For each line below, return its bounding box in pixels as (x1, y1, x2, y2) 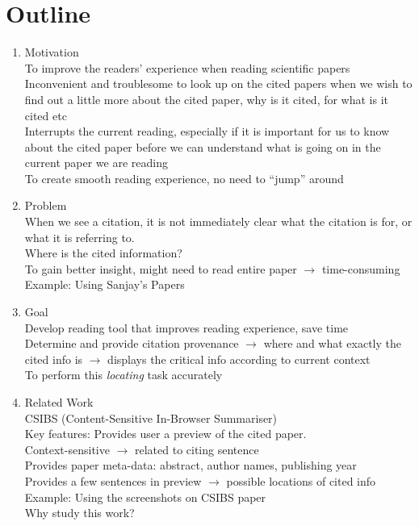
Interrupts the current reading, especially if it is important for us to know (24, 123, 390, 140)
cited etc (24, 106, 67, 123)
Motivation (24, 44, 79, 61)
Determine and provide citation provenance (24, 335, 239, 352)
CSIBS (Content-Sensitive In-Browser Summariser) (24, 409, 278, 426)
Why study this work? (24, 504, 135, 521)
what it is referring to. (24, 228, 135, 245)
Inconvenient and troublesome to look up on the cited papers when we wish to (24, 75, 413, 92)
